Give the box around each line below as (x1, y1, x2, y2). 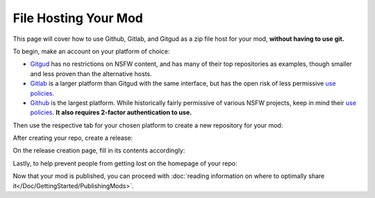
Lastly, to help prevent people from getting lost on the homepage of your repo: (12, 159, 237, 168)
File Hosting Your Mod (12, 10, 144, 26)
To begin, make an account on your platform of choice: (12, 47, 170, 55)
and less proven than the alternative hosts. (30, 69, 152, 78)
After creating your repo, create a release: (12, 134, 133, 142)
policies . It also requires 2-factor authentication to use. (30, 108, 192, 117)
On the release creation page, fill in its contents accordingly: (12, 146, 185, 155)
